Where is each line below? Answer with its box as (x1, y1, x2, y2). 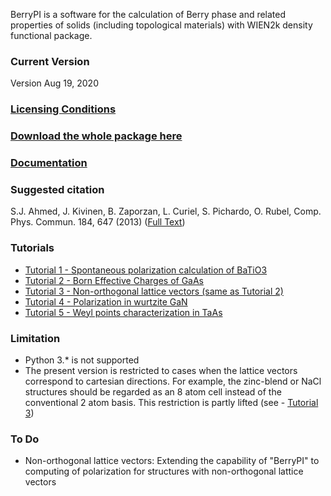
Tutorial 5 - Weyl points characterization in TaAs (24, 306, 223, 318)
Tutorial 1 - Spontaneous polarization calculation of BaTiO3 (24, 264, 268, 276)
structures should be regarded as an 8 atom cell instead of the (24, 385, 282, 398)
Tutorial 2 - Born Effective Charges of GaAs (24, 274, 205, 286)
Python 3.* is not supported (24, 354, 140, 366)
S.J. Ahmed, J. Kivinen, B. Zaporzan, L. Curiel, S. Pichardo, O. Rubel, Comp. (10, 205, 322, 218)
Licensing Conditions (10, 102, 117, 116)
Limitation (10, 331, 61, 345)
